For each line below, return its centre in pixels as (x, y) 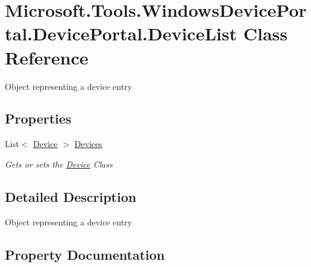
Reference (47, 57)
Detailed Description (71, 196)
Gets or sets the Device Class (59, 164)
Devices (88, 144)
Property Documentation (85, 254)
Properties (38, 118)
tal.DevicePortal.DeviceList (121, 33)
